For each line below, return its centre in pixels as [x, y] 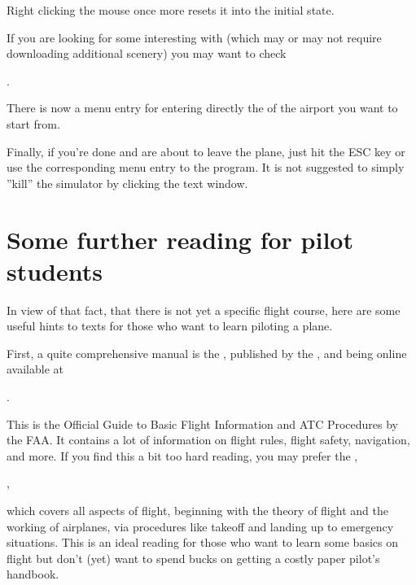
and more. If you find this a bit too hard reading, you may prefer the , [182, 455]
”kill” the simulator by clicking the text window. [127, 183]
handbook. [33, 574]
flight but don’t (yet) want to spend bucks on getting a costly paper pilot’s [193, 558]
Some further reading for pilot [180, 239]
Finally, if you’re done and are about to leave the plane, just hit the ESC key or [206, 151]
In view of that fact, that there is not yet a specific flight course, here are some [204, 310]
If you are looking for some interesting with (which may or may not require [194, 37]
